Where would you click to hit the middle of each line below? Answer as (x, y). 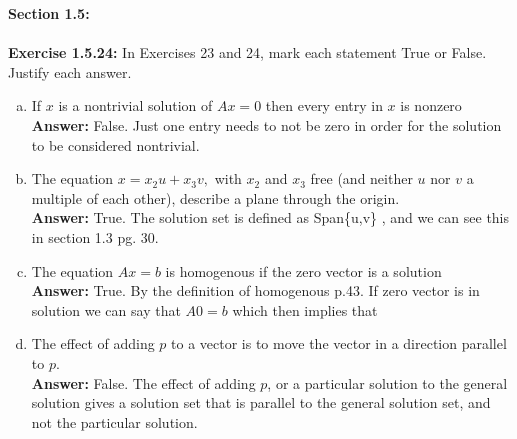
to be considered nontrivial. (115, 144)
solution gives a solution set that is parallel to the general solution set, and (261, 402)
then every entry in (324, 105)
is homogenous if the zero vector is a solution (303, 270)
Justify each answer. (70, 71)
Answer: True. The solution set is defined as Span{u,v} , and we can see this (270, 217)
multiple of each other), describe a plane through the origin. (215, 197)
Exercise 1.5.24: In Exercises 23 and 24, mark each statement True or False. (247, 52)
